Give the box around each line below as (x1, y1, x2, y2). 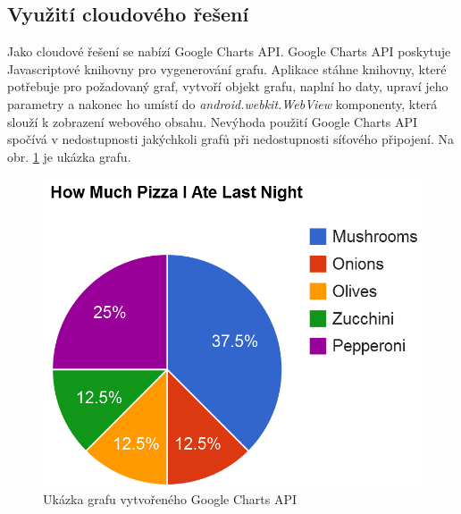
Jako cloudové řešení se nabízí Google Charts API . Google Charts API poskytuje (7, 42, 451, 61)
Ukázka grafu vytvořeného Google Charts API (43, 490, 298, 509)
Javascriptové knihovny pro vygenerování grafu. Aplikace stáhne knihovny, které (7, 59, 447, 78)
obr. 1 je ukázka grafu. (7, 147, 131, 165)
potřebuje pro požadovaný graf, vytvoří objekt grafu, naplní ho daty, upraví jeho (7, 77, 448, 96)
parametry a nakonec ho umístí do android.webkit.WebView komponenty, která (7, 94, 438, 113)
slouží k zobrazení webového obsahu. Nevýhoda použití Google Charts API (7, 112, 418, 131)
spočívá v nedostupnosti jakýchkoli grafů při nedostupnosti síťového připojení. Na (7, 130, 454, 148)
